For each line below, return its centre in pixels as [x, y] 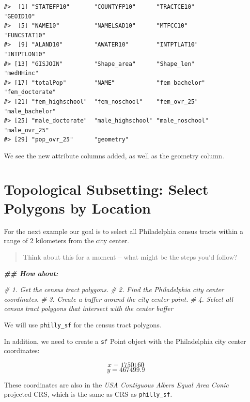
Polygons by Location [78, 208]
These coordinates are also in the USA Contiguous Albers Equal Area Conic [116, 384]
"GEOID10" [20, 16]
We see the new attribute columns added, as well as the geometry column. [114, 155]
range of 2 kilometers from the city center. [67, 240]
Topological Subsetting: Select [106, 189]
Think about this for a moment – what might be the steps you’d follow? [130, 257]
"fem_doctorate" [30, 92]
